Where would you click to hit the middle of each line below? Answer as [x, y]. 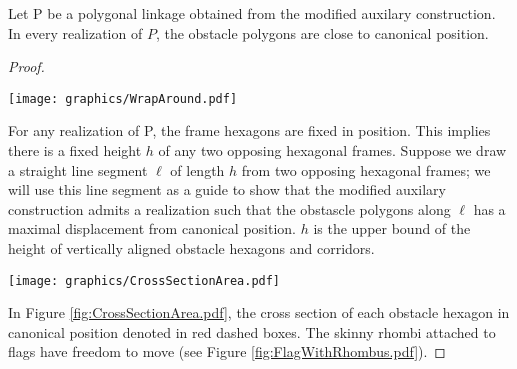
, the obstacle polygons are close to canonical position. [322, 32]
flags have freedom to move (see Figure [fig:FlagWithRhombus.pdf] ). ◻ [227, 351]
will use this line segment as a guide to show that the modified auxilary [227, 189]
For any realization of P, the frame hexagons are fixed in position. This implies [249, 130]
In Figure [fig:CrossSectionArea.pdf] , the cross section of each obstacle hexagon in [259, 312]
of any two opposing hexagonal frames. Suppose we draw [332, 150]
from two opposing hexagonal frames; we [366, 169]
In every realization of [75, 32]
